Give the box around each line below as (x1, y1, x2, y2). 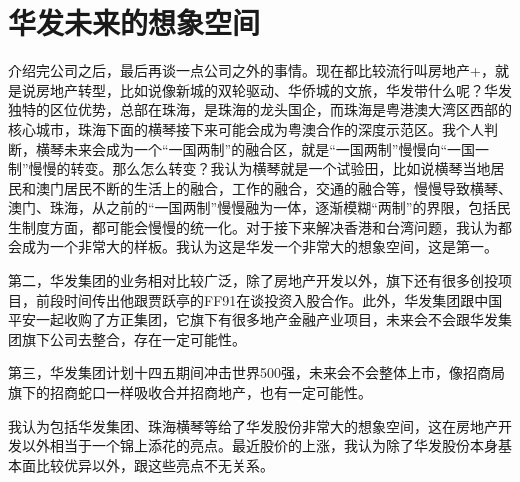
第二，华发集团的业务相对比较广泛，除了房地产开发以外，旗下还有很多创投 (8, 270, 498, 291)
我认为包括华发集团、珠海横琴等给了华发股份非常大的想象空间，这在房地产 (8, 415, 498, 436)
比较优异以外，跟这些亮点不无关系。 (35, 454, 274, 475)
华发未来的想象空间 (8, 2, 261, 43)
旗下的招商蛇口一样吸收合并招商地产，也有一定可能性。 (8, 382, 372, 403)
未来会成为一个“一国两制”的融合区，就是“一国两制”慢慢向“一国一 (63, 138, 490, 159)
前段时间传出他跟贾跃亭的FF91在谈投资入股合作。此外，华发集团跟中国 (35, 289, 503, 310)
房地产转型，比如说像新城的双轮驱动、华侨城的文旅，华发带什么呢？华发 (35, 79, 512, 100)
